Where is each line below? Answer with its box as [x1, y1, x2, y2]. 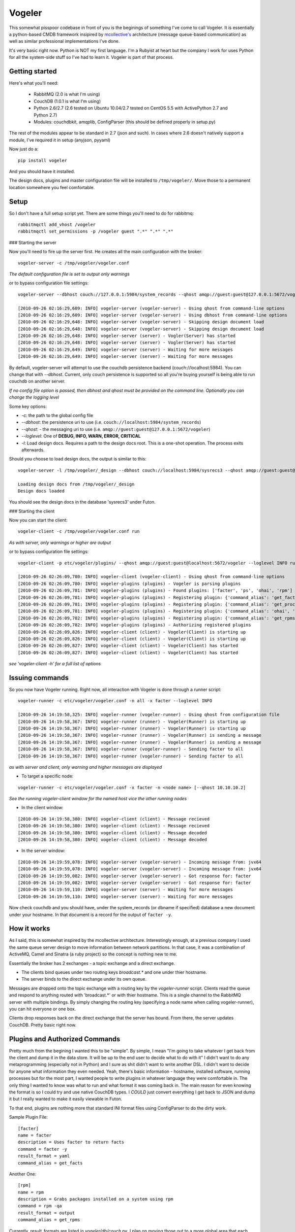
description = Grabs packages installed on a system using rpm [18, 1197, 174, 1202]
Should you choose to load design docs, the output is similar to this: [9, 456, 147, 462]
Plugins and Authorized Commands [9, 1035, 120, 1043]
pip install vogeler [18, 158, 67, 163]
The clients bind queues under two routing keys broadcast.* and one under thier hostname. [21, 969, 207, 975]
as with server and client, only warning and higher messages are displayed [9, 764, 162, 770]
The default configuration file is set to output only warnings [9, 271, 130, 277]
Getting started [9, 67, 57, 75]
